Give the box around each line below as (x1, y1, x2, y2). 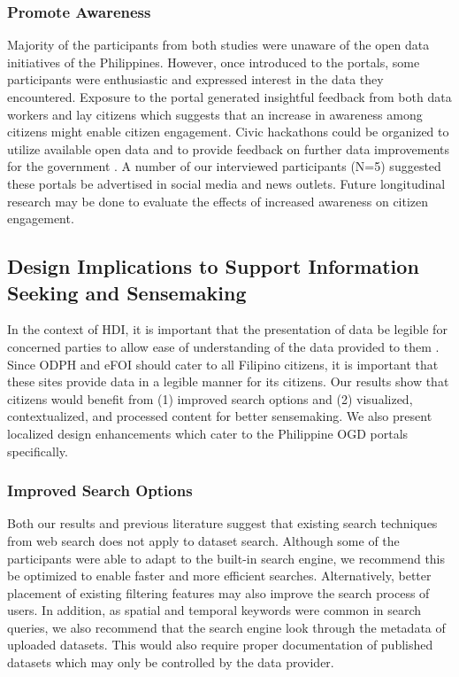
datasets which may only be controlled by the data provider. (7, 653, 334, 672)
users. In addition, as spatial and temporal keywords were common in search (7, 601, 422, 619)
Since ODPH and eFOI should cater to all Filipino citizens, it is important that (7, 354, 439, 373)
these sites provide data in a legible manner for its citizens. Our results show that (7, 372, 449, 391)
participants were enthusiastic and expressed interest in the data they (7, 70, 384, 89)
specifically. (7, 441, 68, 460)
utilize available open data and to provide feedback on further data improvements (7, 139, 449, 158)
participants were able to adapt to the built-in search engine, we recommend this (7, 549, 446, 567)
